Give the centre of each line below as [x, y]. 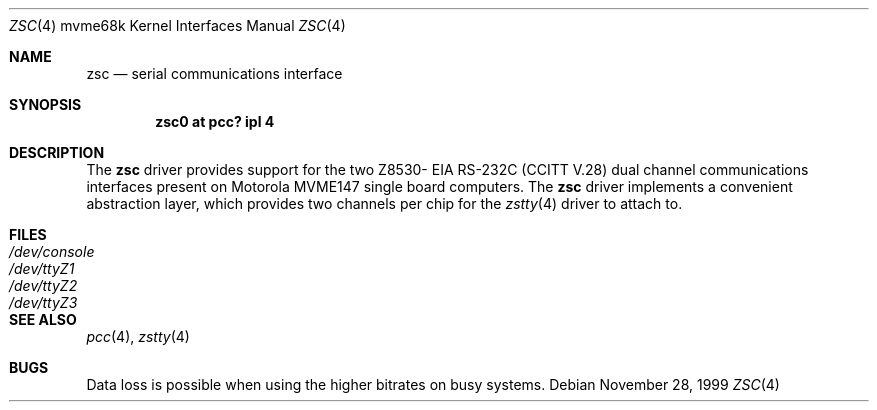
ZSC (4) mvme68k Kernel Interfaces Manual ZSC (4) [177, 25]
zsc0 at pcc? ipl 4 [215, 121]
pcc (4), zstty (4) [138, 336]
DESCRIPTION [57, 152]
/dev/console [52, 251]
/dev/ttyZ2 [43, 285]
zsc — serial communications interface [214, 73]
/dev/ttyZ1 [42, 268]
